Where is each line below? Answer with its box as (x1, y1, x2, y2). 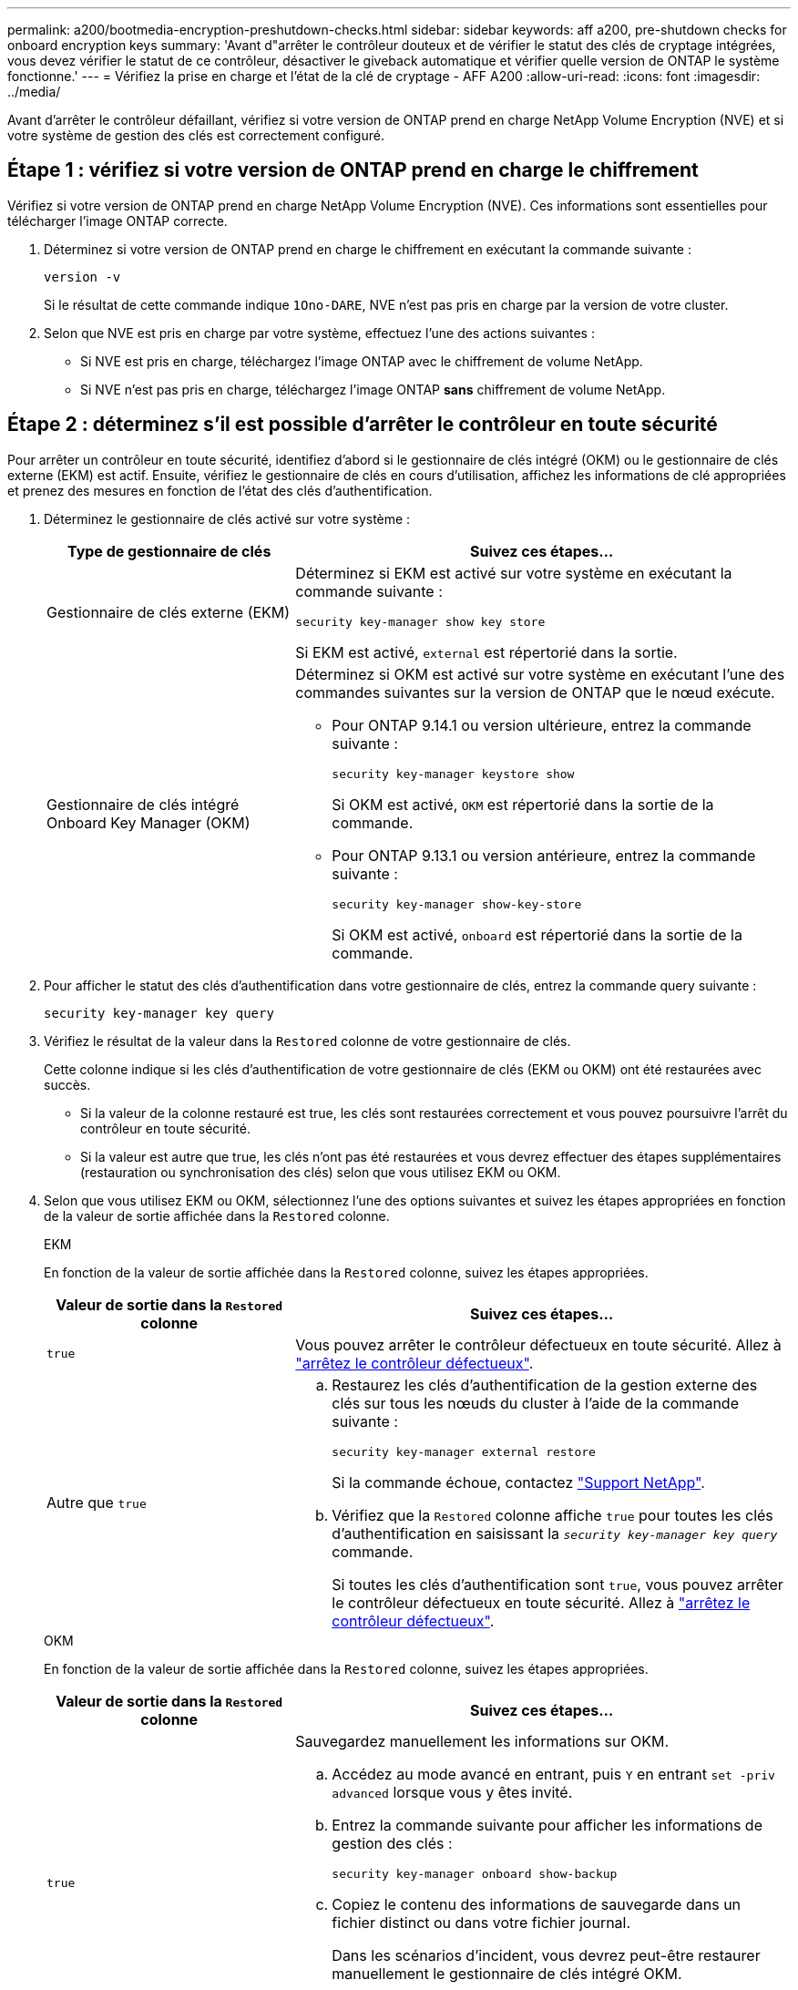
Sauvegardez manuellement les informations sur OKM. (295, 1731, 670, 1750)
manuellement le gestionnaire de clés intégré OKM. (332, 1964, 682, 1983)
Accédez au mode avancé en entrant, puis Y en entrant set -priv (332, 1764, 775, 1783)
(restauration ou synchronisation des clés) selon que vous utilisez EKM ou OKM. (80, 1164, 561, 1180)
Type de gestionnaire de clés (66, 541, 271, 560)
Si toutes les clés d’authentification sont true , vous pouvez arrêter (332, 1575, 783, 1594)
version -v (44, 269, 121, 284)
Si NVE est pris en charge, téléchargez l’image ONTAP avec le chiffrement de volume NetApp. (80, 353, 643, 369)
